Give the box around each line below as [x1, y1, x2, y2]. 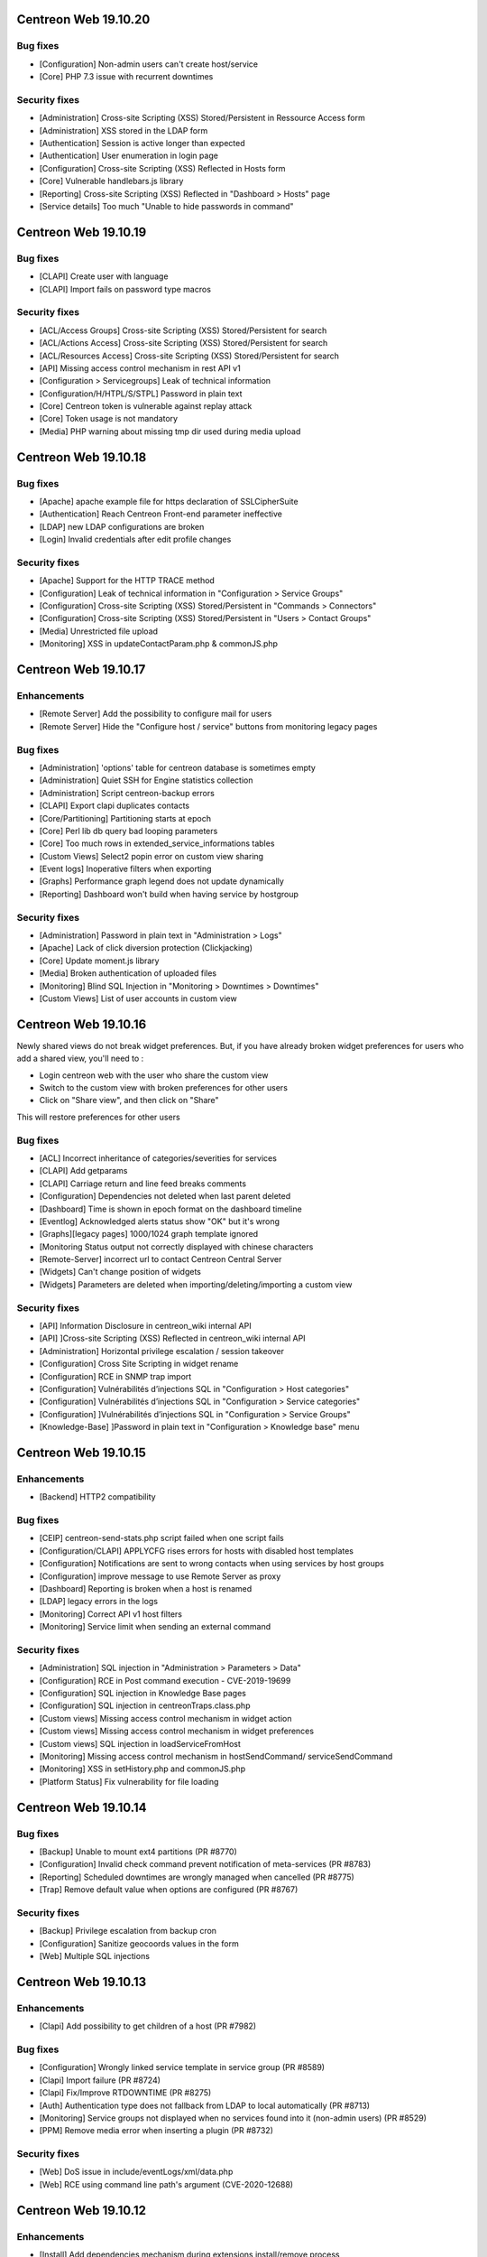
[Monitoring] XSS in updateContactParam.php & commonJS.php [39, 638, 279, 649]
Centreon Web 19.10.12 [16, 2203, 146, 2218]
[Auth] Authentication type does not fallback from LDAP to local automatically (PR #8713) [39, 2100, 370, 2111]
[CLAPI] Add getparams [39, 1166, 128, 1176]
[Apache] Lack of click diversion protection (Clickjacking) [39, 943, 253, 953]
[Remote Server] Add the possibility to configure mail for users [39, 709, 272, 720]
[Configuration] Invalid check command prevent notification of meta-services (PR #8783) [39, 1859, 372, 1870]
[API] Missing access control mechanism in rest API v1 [39, 362, 241, 374]
